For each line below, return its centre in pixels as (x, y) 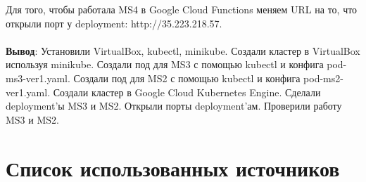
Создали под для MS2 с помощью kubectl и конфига (187, 78)
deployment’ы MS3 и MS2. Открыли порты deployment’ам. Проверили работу (174, 106)
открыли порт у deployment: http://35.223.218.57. (114, 23)
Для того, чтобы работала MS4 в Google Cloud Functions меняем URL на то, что (182, 9)
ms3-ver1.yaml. (38, 78)
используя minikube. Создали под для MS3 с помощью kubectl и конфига (165, 64)
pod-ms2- (323, 78)
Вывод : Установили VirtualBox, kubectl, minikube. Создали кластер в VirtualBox (183, 50)
